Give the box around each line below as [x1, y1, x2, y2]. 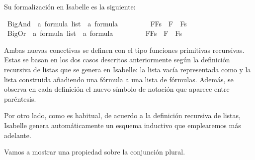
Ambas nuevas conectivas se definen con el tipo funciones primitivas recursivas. [4, 44, 245, 55]
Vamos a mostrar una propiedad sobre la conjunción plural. [4, 147, 185, 157]
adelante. [4, 130, 31, 140]
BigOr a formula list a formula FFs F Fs [7, 28, 182, 38]
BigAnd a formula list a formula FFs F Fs [7, 18, 187, 28]
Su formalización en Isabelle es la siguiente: [4, 1, 136, 11]
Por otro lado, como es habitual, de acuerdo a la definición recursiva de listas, [4, 110, 241, 121]
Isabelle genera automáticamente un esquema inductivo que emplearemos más [4, 120, 241, 130]
